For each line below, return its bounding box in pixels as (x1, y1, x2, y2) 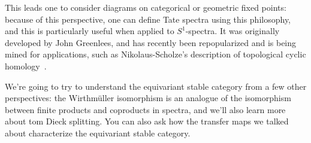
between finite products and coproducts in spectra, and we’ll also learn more (5, 103, 286, 115)
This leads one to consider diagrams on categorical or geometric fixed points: (5, 1, 286, 13)
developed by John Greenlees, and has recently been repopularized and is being (5, 36, 297, 48)
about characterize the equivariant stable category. (5, 126, 191, 139)
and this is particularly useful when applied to (5, 25, 174, 37)
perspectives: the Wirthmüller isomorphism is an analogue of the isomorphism (5, 92, 291, 104)
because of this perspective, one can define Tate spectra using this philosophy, (5, 13, 291, 25)
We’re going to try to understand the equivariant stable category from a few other (5, 80, 307, 92)
